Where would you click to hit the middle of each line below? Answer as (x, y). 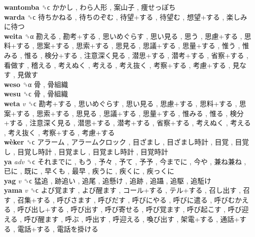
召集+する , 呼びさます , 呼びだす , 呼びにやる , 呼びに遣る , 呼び (123, 199)
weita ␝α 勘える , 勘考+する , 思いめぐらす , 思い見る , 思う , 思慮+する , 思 (128, 36)
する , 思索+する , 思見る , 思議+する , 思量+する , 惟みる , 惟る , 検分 (130, 113)
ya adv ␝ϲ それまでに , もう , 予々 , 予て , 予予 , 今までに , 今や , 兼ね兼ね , (125, 161)
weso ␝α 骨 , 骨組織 (36, 84)
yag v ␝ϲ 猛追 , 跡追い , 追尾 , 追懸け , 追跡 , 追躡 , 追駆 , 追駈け (108, 180)
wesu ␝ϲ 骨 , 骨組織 (36, 94)
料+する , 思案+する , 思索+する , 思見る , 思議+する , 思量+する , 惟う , (122, 45)
